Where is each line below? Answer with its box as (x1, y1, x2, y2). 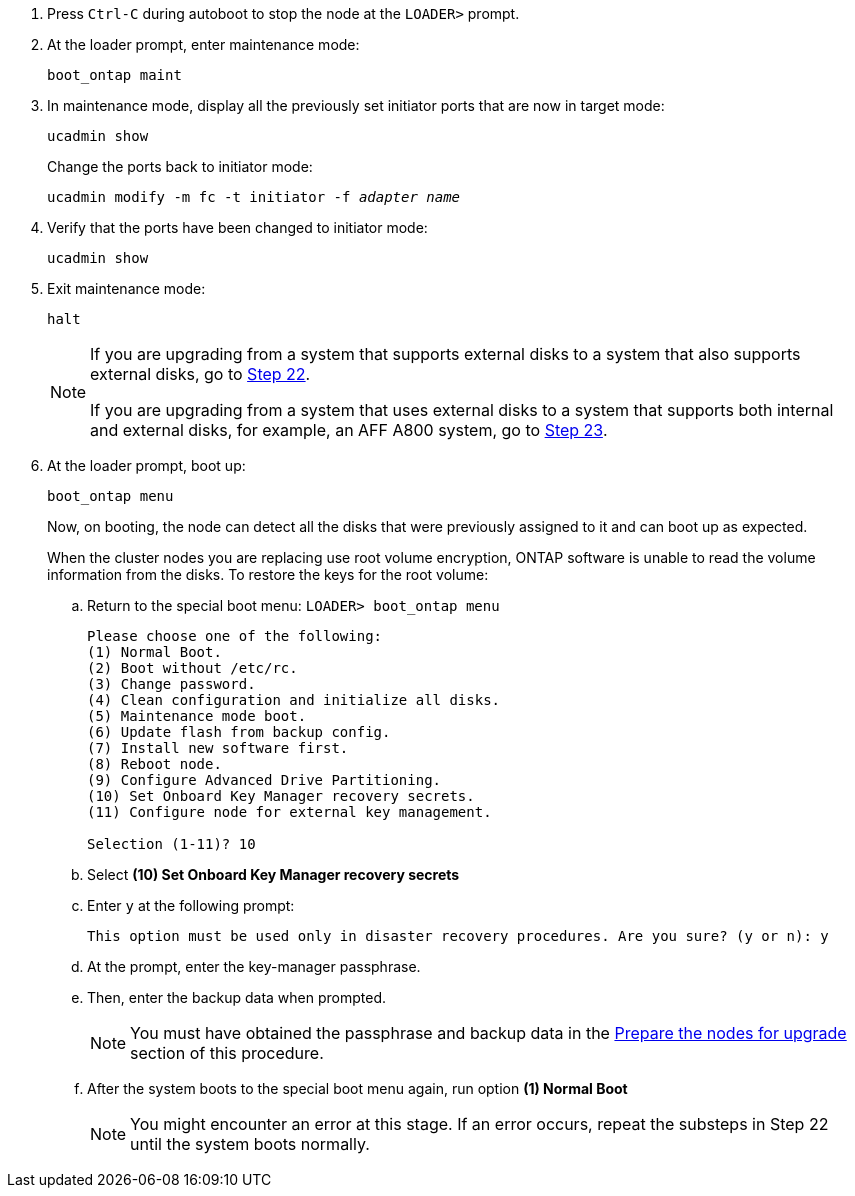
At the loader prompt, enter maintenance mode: (47, 36, 360, 53)
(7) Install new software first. (87, 740, 349, 756)
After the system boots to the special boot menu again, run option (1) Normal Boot (87, 1080, 628, 1097)
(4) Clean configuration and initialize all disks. (87, 692, 501, 708)
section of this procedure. (130, 1043, 324, 1063)
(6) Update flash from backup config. (87, 724, 391, 740)
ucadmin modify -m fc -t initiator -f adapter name (47, 189, 461, 205)
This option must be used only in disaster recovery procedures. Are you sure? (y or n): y (87, 928, 829, 944)
